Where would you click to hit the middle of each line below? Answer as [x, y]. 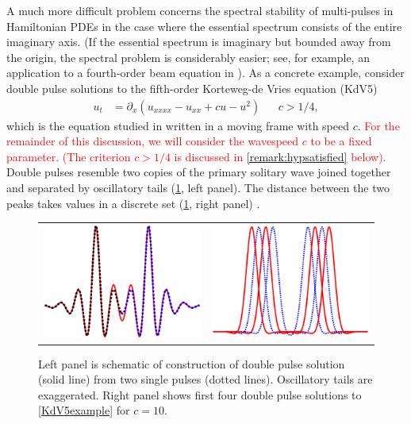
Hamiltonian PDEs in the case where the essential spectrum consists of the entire [204, 26]
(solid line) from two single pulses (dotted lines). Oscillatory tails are [205, 379]
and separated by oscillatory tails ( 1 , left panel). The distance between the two [198, 187]
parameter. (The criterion [69, 156]
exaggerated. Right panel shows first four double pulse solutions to [200, 394]
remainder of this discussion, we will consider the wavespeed [153, 141]
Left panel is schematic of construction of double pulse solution [192, 363]
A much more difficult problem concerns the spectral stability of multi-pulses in [200, 10]
